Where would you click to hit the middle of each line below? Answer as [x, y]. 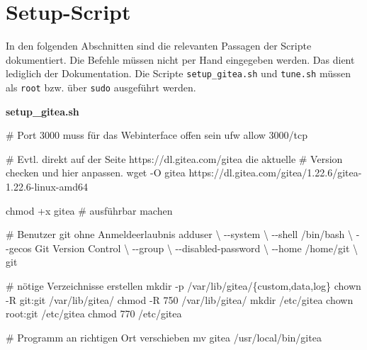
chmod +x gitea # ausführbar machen [89, 210]
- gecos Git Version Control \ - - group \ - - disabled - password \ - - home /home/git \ [182, 248]
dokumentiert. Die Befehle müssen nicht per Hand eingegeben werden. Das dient [180, 59]
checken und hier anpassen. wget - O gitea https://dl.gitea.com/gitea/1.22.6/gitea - [184, 173]
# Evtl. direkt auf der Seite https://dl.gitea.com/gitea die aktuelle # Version [174, 158]
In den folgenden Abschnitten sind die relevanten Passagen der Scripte [159, 46]
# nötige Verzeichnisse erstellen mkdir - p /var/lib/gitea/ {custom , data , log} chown [183, 285]
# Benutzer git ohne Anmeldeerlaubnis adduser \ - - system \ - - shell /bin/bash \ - [183, 234]
